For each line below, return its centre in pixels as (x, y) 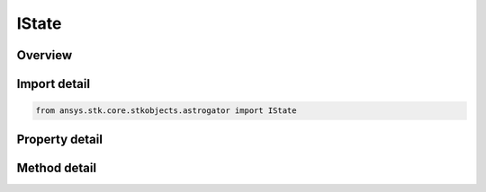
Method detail (57, 167)
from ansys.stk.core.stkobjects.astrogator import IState (166, 111)
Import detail (53, 84)
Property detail (60, 139)
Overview (45, 55)
